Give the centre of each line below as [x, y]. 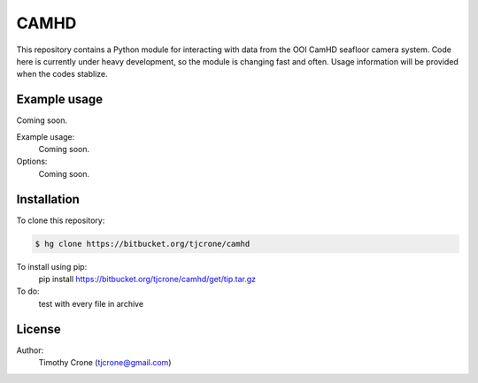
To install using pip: [52, 266]
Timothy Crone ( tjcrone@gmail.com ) [105, 363]
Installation [48, 199]
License [39, 329]
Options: [32, 161]
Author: [30, 350]
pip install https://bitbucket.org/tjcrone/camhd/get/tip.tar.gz [147, 280]
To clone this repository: [61, 220]
